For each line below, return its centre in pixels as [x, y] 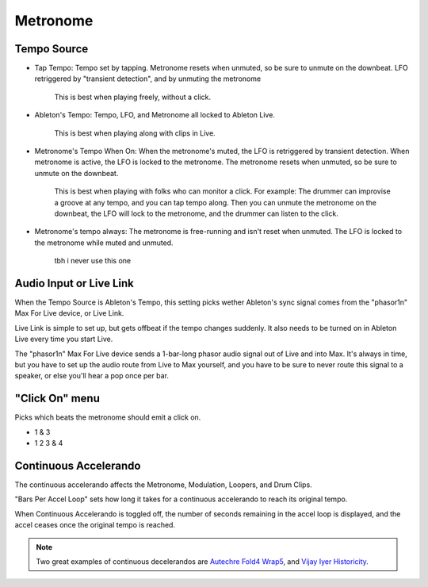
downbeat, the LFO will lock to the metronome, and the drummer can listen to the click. [196, 213]
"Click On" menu [57, 399]
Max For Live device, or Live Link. [69, 313]
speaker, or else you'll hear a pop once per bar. [92, 376]
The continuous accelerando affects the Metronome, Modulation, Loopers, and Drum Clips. [163, 485]
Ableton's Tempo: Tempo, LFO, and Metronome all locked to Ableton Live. [155, 115]
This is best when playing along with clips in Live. [135, 133]
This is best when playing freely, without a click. [133, 97]
